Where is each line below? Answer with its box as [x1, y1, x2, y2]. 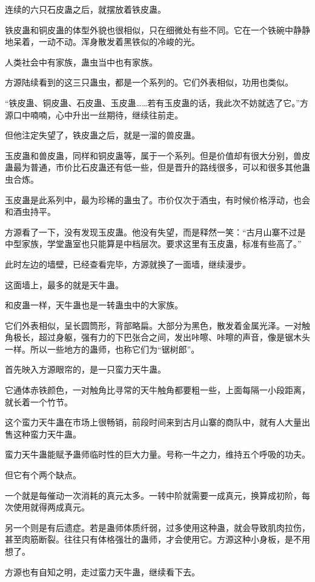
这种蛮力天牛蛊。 [13, 427, 81, 440]
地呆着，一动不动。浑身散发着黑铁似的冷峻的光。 [5, 35, 200, 48]
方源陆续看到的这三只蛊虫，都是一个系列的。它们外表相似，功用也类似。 [5, 76, 293, 89]
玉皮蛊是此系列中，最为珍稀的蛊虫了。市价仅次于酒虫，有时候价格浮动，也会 [5, 193, 310, 206]
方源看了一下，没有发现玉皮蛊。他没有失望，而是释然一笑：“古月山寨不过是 [5, 225, 306, 238]
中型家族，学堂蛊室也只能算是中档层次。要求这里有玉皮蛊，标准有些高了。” [5, 237, 302, 250]
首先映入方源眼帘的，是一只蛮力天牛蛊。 [5, 363, 166, 376]
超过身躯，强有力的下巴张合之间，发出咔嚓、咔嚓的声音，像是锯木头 [38, 331, 310, 343]
